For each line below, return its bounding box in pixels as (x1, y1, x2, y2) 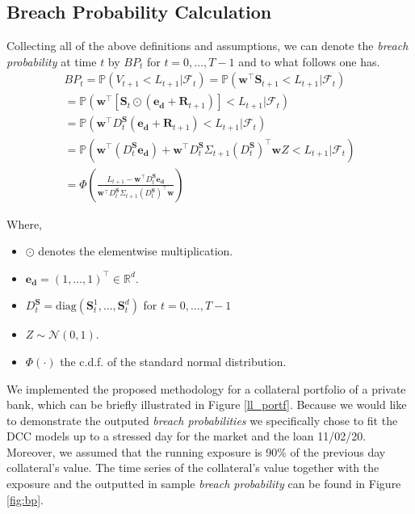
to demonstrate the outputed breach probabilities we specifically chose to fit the (6, 411, 398, 428)
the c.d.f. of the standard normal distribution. (60, 352, 287, 369)
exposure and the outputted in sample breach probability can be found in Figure (6, 475, 401, 492)
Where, (6, 215, 42, 232)
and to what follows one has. (238, 53, 380, 70)
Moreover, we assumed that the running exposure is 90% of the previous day (6, 443, 386, 460)
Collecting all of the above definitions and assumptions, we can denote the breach (6, 37, 409, 54)
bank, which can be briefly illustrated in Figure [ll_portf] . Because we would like (6, 396, 407, 413)
